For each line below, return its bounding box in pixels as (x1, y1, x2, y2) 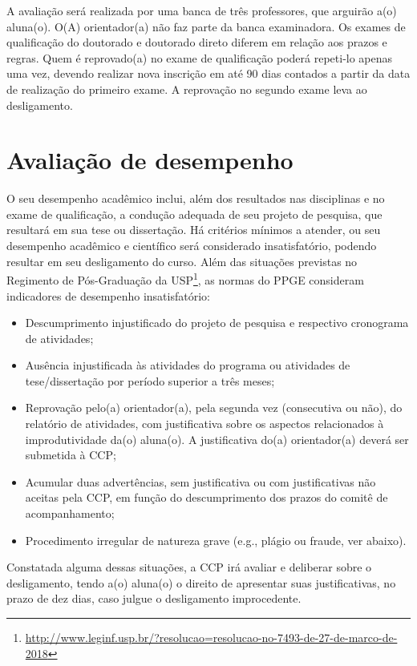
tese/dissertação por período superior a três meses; (25, 372, 275, 389)
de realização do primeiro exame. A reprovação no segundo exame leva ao (6, 80, 367, 97)
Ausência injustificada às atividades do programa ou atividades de (25, 357, 350, 373)
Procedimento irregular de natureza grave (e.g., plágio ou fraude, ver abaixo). (25, 531, 407, 548)
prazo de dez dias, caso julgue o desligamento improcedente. (6, 590, 302, 607)
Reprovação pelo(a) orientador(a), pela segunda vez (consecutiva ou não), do (25, 399, 403, 416)
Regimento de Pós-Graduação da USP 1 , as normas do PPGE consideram (6, 269, 364, 288)
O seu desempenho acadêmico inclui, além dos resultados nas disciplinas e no (6, 190, 385, 207)
